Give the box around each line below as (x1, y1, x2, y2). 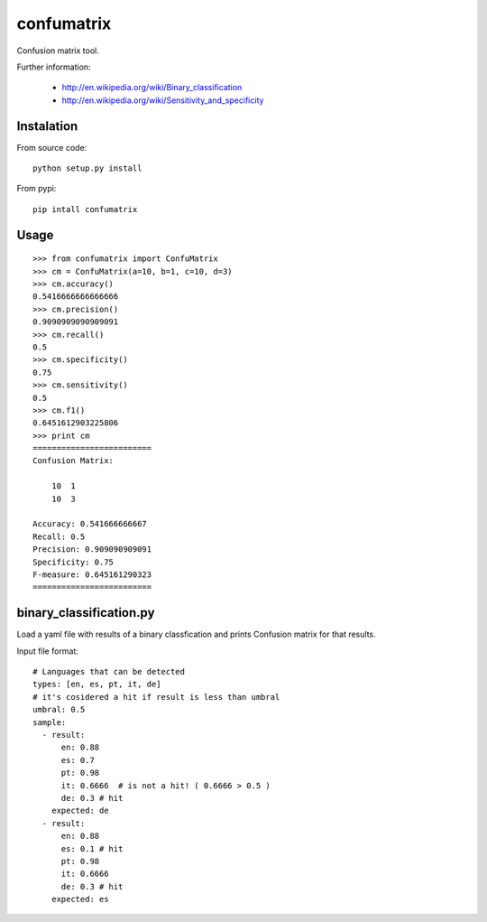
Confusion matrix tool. (16, 45, 99, 56)
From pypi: (16, 183, 57, 194)
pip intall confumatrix (32, 204, 138, 214)
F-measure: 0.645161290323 (32, 569, 152, 580)
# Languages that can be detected (32, 666, 185, 677)
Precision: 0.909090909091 (32, 545, 152, 554)
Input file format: (16, 646, 78, 657)
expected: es (51, 894, 109, 905)
